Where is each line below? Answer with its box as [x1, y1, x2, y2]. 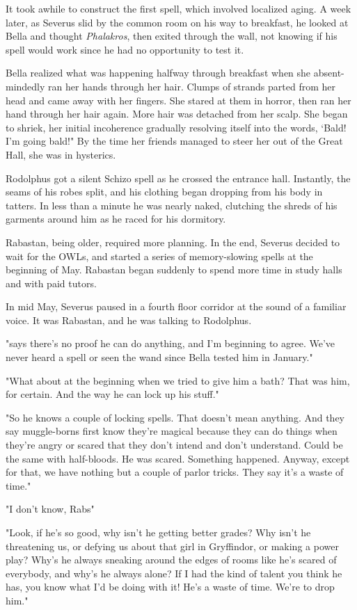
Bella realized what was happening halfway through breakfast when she [6, 65, 311, 80]
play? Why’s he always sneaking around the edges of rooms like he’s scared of [6, 552, 337, 567]
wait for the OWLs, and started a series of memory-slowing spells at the [6, 248, 313, 263]
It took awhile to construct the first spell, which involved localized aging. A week [6, 1, 351, 15]
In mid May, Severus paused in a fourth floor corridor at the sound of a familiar [6, 299, 347, 314]
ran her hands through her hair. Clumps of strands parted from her [48, 79, 336, 93]
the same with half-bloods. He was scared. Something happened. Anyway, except [6, 451, 350, 465]
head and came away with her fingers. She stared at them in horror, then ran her [6, 93, 351, 107]
